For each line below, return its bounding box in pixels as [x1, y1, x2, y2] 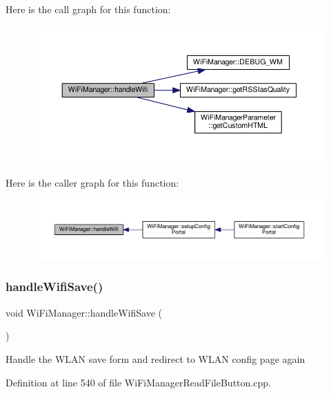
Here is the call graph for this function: [6, 2, 171, 16]
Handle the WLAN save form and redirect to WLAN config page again [6, 351, 305, 366]
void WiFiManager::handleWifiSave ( [6, 305, 163, 319]
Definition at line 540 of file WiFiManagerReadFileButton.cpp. [6, 375, 271, 389]
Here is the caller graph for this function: [6, 176, 179, 189]
